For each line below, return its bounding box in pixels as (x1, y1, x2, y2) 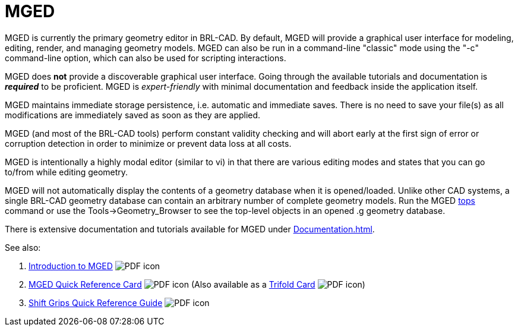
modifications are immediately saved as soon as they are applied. (5, 109, 261, 120)
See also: (5, 242, 41, 253)
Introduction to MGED (29, 260, 113, 271)
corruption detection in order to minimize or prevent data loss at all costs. (5, 138, 292, 149)
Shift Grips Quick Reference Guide (29, 297, 163, 308)
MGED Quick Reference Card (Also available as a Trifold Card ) (29, 279, 365, 289)
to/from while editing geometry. (5, 166, 128, 177)
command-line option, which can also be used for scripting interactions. (5, 52, 286, 63)
